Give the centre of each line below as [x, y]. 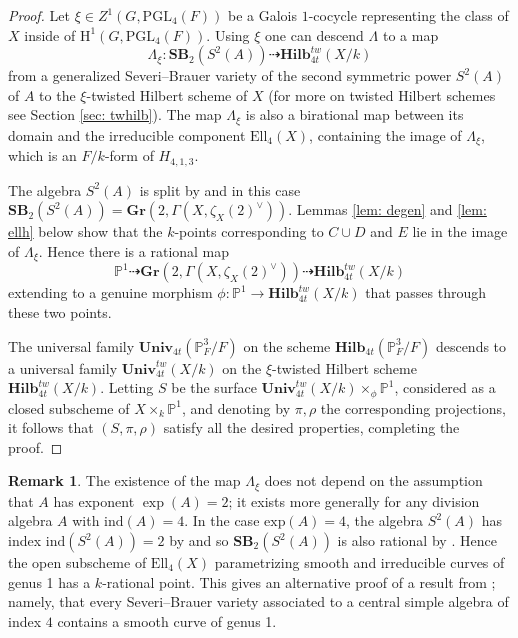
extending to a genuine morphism [110, 292]
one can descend [314, 34]
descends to [471, 345]
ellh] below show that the [85, 231]
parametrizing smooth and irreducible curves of [359, 562]
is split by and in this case [220, 189]
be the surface [214, 387]
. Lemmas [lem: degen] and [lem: [387, 209]
